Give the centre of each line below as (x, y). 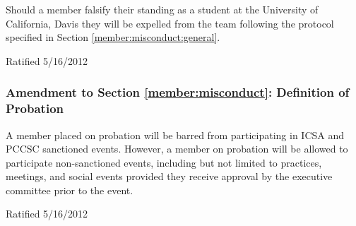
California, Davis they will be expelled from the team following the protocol (170, 23)
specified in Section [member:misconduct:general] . (113, 37)
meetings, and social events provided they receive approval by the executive (169, 176)
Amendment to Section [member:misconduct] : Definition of (178, 92)
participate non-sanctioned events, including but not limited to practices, (164, 162)
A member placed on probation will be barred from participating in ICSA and (175, 135)
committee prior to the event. (70, 190)
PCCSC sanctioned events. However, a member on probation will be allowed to (177, 149)
